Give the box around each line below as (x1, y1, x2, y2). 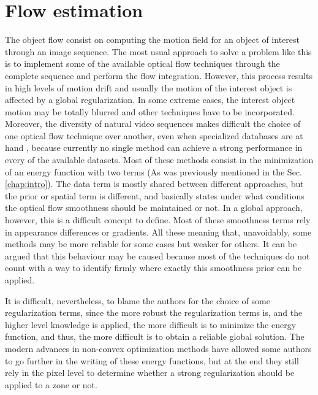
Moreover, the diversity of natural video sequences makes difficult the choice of (5, 117, 301, 130)
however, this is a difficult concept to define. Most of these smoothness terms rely (5, 213, 311, 226)
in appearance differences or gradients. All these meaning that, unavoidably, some (5, 225, 312, 238)
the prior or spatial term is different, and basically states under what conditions (5, 189, 305, 202)
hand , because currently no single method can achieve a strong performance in (5, 141, 303, 154)
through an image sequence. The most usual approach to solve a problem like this (5, 45, 312, 58)
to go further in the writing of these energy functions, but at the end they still (5, 354, 299, 367)
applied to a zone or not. (5, 378, 97, 391)
